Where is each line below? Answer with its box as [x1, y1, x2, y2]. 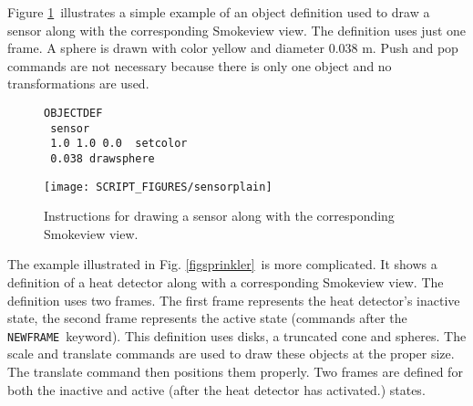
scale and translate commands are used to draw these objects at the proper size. [7, 344, 455, 363]
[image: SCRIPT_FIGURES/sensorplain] [44, 180, 272, 193]
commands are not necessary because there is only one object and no [7, 56, 392, 75]
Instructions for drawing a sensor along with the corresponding [44, 206, 395, 225]
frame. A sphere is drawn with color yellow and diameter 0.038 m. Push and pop [7, 38, 458, 57]
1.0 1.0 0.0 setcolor [50, 137, 188, 151]
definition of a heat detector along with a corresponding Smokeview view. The [7, 273, 444, 292]
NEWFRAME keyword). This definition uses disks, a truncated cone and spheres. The [7, 326, 467, 345]
